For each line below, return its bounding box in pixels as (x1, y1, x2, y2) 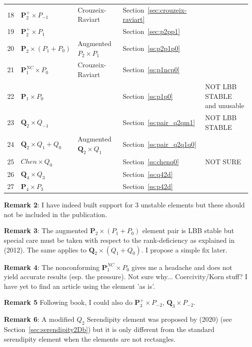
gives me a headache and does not (131, 262, 233, 272)
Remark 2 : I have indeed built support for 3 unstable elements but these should (4, 200, 245, 210)
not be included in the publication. (4, 209, 107, 219)
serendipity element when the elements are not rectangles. (4, 333, 176, 344)
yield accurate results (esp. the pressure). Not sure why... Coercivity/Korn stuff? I (4, 271, 248, 282)
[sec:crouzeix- (147, 4, 187, 15)
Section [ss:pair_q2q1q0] (123, 139, 197, 149)
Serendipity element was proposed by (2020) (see (87, 314, 232, 324)
